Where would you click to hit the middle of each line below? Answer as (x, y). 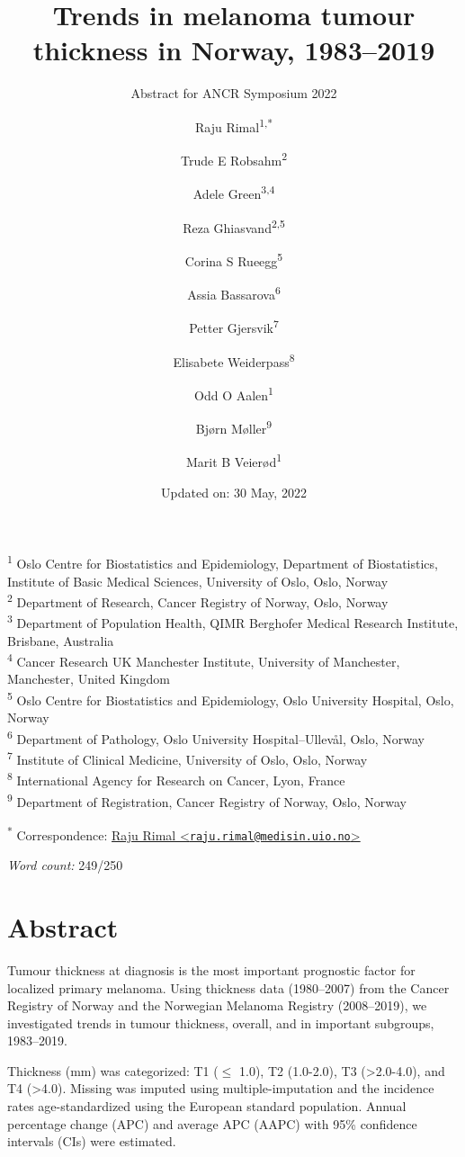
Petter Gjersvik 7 (234, 327)
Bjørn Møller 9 (234, 427)
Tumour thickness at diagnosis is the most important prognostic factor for (211, 969)
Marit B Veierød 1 (234, 461)
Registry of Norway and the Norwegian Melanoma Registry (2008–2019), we (217, 1005)
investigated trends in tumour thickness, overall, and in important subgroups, (221, 1022)
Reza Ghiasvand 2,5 (234, 226)
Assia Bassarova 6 (234, 293)
